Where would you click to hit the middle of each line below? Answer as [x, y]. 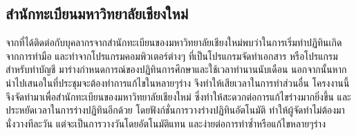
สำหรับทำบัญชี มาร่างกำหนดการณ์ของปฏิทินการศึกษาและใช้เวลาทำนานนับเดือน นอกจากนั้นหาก [176, 69]
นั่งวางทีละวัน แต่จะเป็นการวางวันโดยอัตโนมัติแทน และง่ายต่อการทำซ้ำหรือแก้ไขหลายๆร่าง [166, 123]
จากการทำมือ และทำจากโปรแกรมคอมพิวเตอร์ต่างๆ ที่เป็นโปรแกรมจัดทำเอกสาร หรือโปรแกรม [172, 55]
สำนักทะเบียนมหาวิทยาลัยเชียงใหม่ [97, 13]
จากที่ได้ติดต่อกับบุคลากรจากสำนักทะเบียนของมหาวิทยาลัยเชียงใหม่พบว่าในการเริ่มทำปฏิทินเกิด [174, 42]
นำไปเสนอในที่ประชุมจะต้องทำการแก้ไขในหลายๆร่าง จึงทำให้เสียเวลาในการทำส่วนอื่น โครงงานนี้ [178, 82]
